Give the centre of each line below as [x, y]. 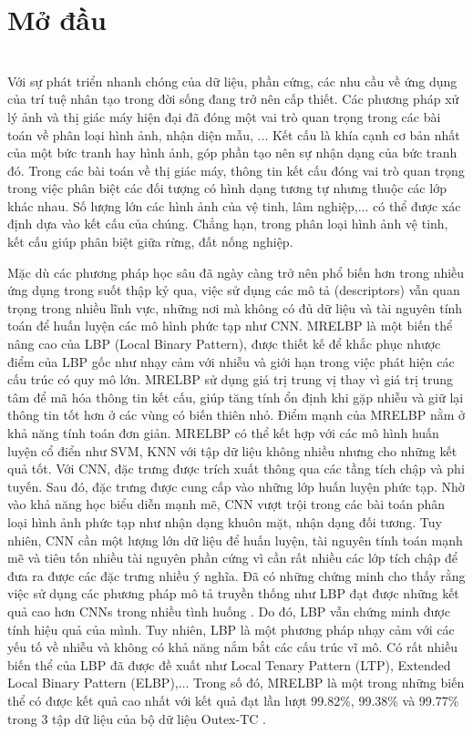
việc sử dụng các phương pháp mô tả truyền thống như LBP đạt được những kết [233, 593]
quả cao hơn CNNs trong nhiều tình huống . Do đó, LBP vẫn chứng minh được [229, 611]
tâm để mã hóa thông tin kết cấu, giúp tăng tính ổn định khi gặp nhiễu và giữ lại [236, 397]
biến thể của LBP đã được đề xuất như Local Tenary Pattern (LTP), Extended [229, 664]
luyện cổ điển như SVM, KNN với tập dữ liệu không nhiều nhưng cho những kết [232, 450]
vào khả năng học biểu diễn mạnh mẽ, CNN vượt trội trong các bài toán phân [226, 504]
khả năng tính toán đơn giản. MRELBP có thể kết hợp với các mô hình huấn [223, 433]
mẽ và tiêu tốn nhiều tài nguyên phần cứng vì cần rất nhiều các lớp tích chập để [232, 558]
